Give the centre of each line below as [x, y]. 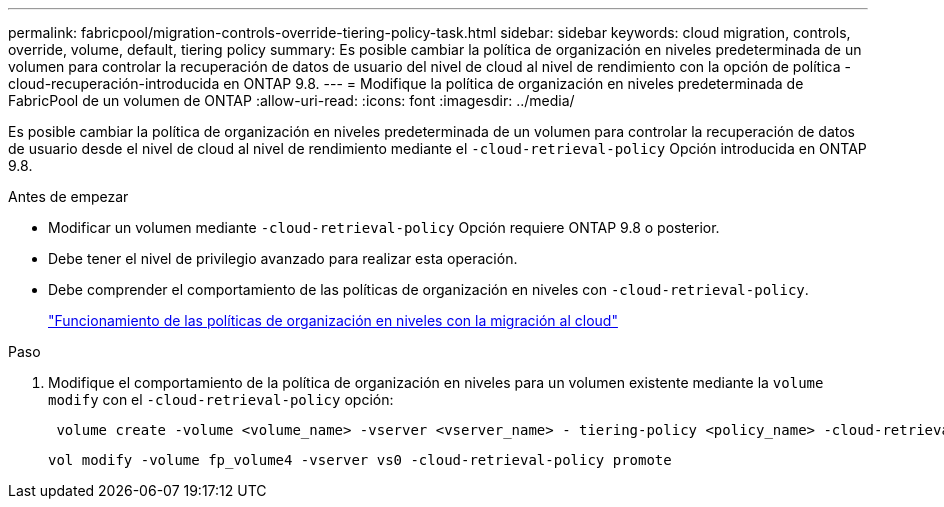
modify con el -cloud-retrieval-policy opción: [221, 399]
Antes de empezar [68, 196]
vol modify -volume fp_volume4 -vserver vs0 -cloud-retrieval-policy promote [360, 460]
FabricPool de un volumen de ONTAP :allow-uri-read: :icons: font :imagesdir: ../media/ [291, 100]
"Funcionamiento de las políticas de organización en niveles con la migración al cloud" [333, 320]
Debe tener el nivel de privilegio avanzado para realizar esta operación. [283, 258]
